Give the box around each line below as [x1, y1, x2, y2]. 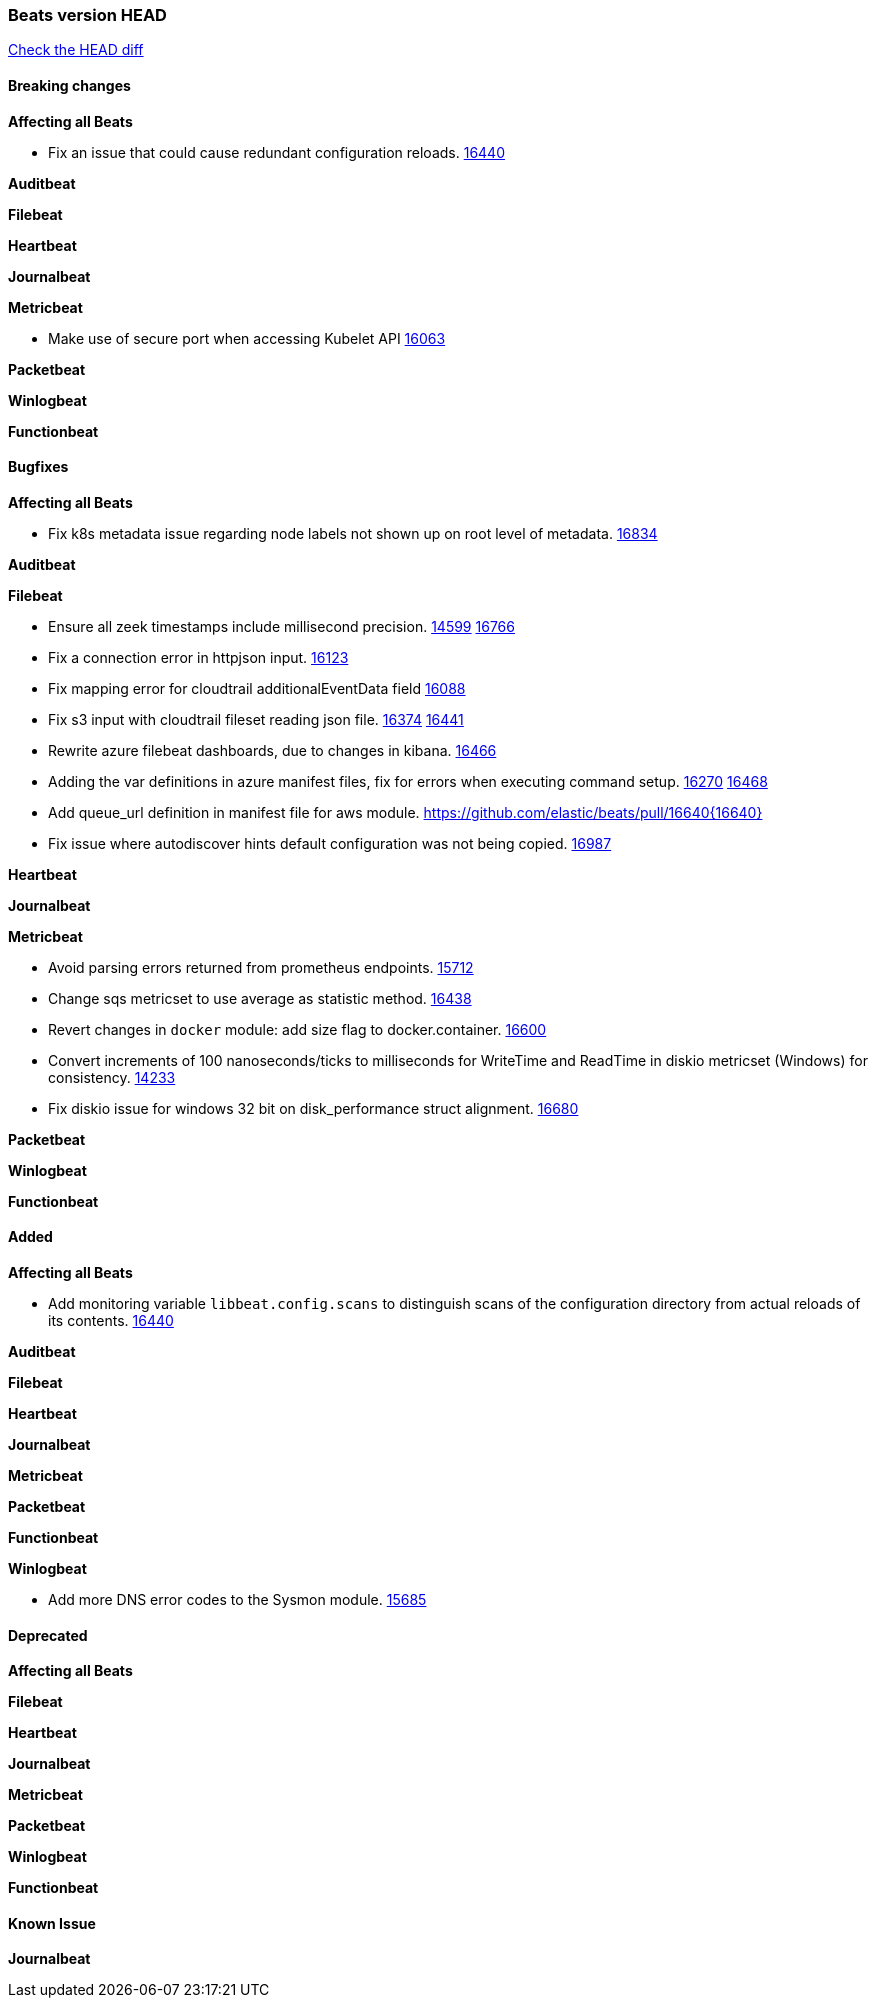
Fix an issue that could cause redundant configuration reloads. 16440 [48, 143, 505, 161]
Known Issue [8, 1914, 96, 1932]
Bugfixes [8, 458, 69, 476]
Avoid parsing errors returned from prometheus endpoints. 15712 [48, 958, 474, 976]
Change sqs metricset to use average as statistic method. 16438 [48, 989, 472, 1007]
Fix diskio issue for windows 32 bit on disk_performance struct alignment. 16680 [48, 1099, 579, 1117]
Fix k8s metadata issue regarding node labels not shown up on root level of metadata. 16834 [48, 524, 658, 542]
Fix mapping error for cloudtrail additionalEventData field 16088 [48, 679, 466, 697]
